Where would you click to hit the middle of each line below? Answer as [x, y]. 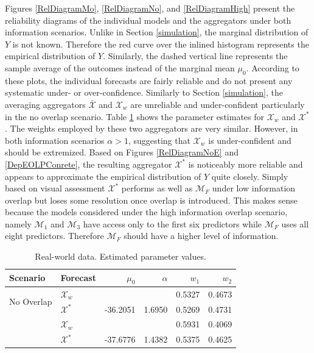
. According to [273, 67]
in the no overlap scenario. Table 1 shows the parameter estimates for [134, 116]
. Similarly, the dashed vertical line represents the [195, 56]
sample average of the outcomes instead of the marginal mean [120, 67]
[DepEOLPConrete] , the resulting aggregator [89, 164]
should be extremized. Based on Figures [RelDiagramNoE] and [122, 152]
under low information [254, 188]
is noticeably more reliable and [246, 164]
